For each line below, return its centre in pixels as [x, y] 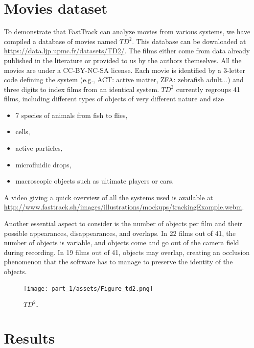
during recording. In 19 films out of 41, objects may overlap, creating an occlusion [127, 252]
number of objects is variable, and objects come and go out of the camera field [122, 243]
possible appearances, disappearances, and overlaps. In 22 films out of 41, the [120, 233]
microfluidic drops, [43, 164]
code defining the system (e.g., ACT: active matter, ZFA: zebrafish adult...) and [124, 80]
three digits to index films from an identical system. [81, 89]
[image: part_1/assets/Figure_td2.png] [88, 289]
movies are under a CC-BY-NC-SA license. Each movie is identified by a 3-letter [125, 70]
